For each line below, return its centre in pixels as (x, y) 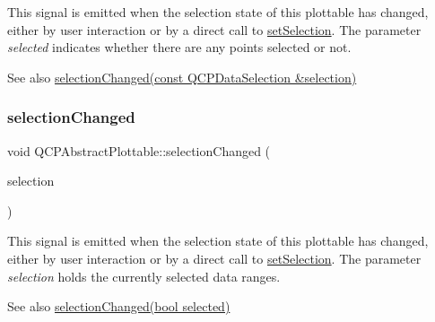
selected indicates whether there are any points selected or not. (179, 47)
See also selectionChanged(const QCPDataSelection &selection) (182, 77)
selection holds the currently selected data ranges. (144, 276)
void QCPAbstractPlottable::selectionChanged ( (139, 150)
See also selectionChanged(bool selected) (119, 306)
